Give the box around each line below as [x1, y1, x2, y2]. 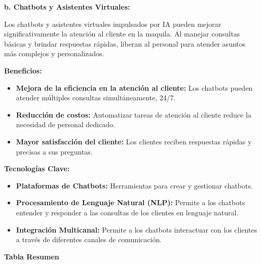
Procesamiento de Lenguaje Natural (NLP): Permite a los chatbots [16, 197, 245, 208]
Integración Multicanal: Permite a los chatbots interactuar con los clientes [16, 224, 257, 235]
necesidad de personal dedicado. [16, 119, 115, 130]
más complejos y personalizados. [4, 48, 104, 59]
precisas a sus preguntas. [16, 146, 93, 157]
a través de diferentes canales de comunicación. [16, 234, 162, 245]
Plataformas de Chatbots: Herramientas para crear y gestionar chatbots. [16, 180, 253, 191]
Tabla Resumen [4, 251, 59, 261]
